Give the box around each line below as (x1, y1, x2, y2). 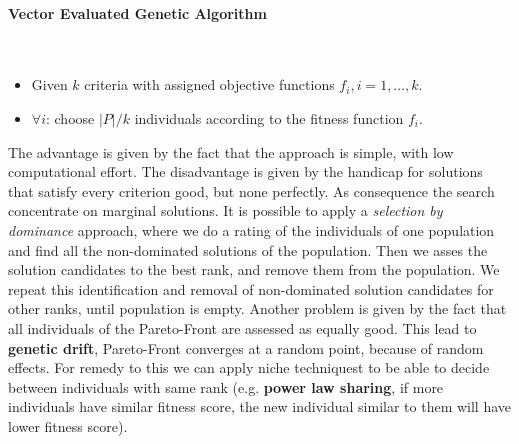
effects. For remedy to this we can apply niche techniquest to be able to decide (8, 357, 490, 378)
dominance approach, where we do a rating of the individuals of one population (8, 219, 495, 240)
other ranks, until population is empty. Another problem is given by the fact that (8, 298, 507, 319)
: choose (45, 107, 95, 128)
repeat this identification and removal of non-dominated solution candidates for (8, 278, 494, 299)
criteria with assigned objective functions (84, 74, 335, 95)
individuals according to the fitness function (134, 107, 404, 128)
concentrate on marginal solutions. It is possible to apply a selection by (8, 200, 443, 221)
